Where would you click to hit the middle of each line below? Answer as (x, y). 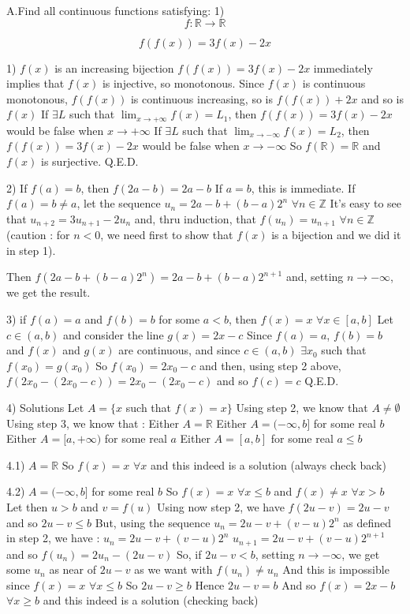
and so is (382, 98)
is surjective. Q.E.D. (90, 161)
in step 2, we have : (53, 538)
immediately (343, 67)
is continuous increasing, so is (201, 98)
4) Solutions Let (45, 407)
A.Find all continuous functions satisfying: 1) (116, 10)
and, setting (315, 277)
